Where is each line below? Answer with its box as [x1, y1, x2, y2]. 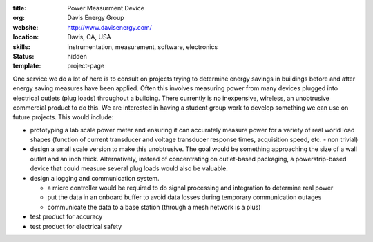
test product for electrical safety [30, 222, 122, 230]
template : [12, 62, 41, 70]
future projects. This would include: [12, 113, 114, 121]
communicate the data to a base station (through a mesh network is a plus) [47, 203, 261, 211]
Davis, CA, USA [67, 33, 112, 41]
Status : [12, 52, 35, 60]
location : [12, 33, 39, 41]
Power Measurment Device [67, 4, 145, 12]
